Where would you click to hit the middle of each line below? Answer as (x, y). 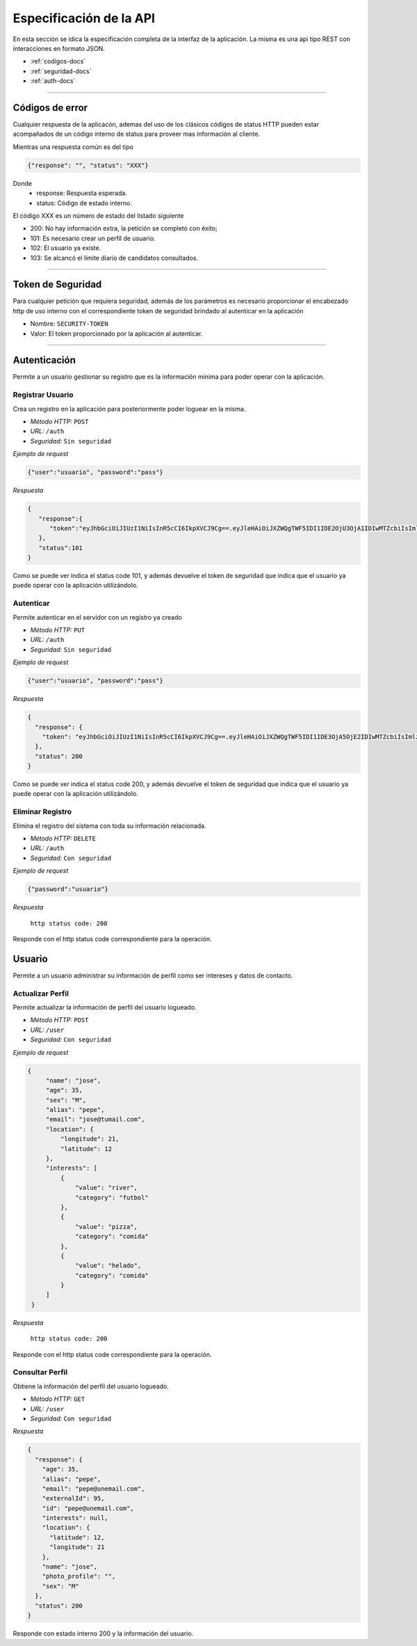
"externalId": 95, (73, 1498)
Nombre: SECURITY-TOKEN (69, 324)
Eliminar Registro (42, 812)
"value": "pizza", (107, 1226)
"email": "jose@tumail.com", (95, 1120)
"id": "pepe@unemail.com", (88, 1508)
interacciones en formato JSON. (59, 48)
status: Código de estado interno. (84, 203)
